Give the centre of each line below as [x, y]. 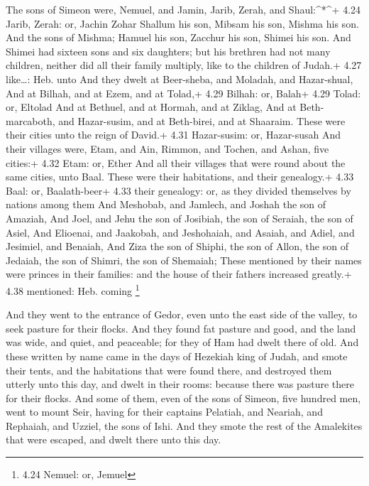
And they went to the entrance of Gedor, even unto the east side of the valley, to [182, 314]
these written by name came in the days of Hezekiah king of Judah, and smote [177, 356]
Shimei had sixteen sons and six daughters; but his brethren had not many [168, 51]
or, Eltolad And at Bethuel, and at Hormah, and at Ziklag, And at [151, 107]
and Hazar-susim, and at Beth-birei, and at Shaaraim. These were [202, 120]
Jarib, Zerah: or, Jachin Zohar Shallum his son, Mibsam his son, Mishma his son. [182, 23]
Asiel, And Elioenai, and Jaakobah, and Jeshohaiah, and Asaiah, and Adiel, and [180, 232]
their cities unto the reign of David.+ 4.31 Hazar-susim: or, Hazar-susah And [174, 135]
